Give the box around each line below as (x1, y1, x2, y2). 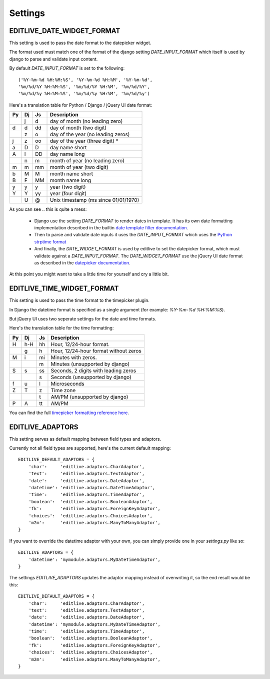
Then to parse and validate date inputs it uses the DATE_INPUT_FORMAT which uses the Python (34, 232, 232, 238)
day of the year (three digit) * (49, 138, 118, 145)
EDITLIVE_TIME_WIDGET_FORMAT (9, 284, 119, 293)
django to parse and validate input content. (9, 56, 98, 62)
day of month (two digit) (49, 124, 107, 131)
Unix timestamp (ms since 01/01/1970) (49, 197, 139, 204)
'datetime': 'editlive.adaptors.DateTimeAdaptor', (28, 485, 155, 491)
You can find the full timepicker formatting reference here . (9, 410, 129, 416)
